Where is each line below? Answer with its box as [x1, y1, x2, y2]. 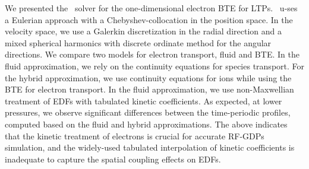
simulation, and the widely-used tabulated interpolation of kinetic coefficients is [5, 141, 295, 154]
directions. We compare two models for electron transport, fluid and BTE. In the [5, 48, 299, 60]
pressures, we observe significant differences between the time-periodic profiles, [5, 106, 291, 119]
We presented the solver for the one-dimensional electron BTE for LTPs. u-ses [5, 2, 298, 14]
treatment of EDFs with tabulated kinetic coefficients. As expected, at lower [5, 94, 282, 107]
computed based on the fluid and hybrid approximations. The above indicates [5, 117, 288, 130]
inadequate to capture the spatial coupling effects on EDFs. [5, 152, 221, 165]
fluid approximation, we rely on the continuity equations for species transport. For [5, 59, 305, 72]
